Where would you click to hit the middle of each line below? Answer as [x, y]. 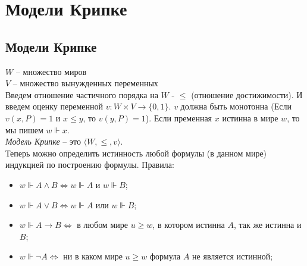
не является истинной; [233, 256]
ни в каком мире [93, 256]
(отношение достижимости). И [247, 94]
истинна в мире [250, 118]
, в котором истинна [189, 225]
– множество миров [51, 71]
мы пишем [24, 129]
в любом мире [102, 225]
